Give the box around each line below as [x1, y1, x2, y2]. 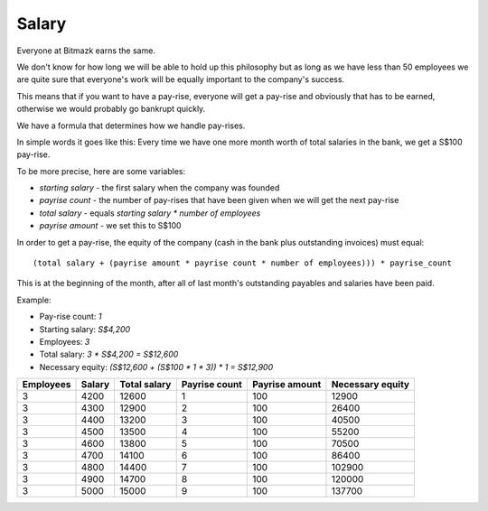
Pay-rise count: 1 [39, 311, 102, 322]
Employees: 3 [39, 336, 90, 347]
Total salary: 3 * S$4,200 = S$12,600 [39, 348, 179, 360]
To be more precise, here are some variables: [16, 165, 186, 176]
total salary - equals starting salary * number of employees [39, 208, 261, 218]
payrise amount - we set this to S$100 [39, 220, 182, 231]
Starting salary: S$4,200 [39, 323, 131, 334]
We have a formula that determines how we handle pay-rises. [16, 120, 246, 131]
